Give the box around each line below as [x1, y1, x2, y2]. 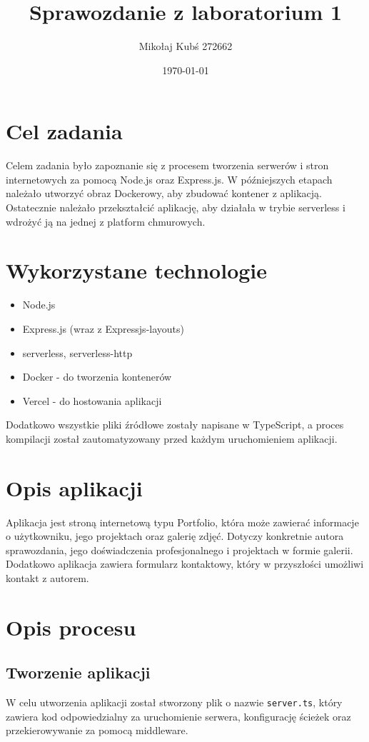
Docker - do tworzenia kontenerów [22, 369, 172, 384]
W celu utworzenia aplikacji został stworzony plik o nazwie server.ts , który [6, 695, 343, 710]
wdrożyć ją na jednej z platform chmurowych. [6, 214, 206, 229]
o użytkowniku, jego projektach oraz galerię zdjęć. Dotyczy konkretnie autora [6, 528, 344, 543]
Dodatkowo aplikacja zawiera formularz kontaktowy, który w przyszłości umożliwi [6, 556, 364, 571]
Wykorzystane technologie [6, 256, 268, 285]
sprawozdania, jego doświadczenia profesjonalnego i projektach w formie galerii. [6, 542, 353, 557]
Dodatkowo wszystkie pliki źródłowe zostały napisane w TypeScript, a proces [6, 417, 344, 432]
